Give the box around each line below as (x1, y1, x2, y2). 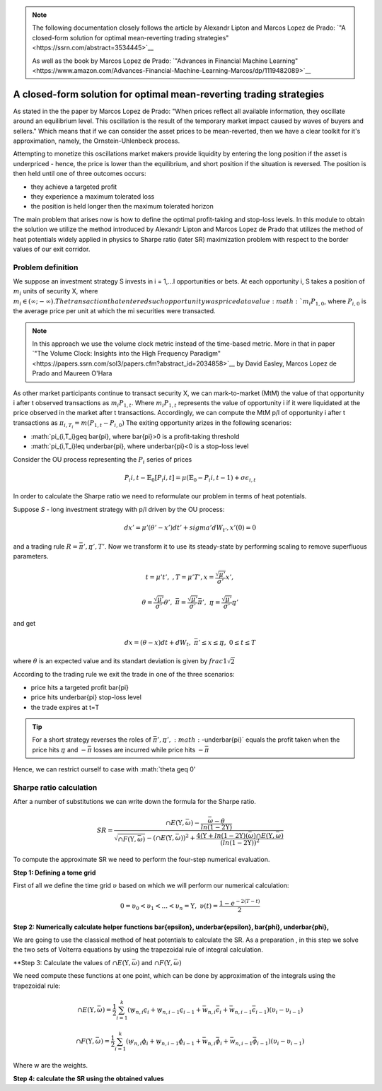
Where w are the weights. (13, 1061, 88, 1070)
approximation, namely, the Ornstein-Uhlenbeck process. (13, 136, 180, 145)
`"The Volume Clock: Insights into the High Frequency (32, 349, 189, 358)
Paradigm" (190, 349, 221, 358)
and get (13, 619, 35, 627)
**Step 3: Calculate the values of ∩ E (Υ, (13, 958, 131, 967)
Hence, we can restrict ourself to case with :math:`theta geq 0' (13, 765, 196, 774)
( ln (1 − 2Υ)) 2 (220, 837, 260, 846)
